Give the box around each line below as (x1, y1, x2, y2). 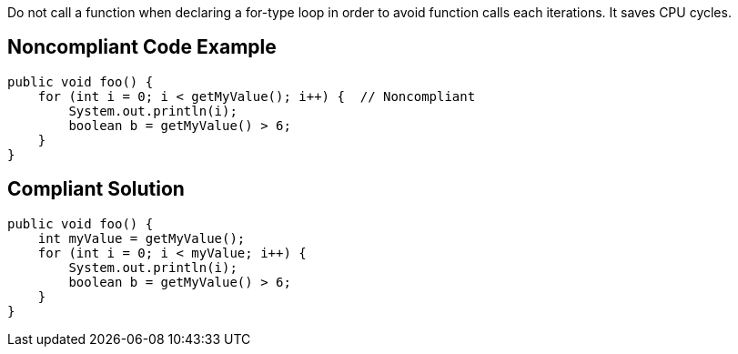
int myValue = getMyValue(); (37, 230, 246, 246)
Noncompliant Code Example (7, 35, 277, 59)
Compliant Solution (7, 177, 185, 201)
